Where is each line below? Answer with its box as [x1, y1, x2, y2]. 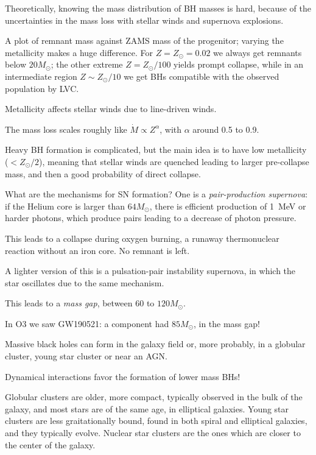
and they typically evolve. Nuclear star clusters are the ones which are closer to [5, 426, 301, 439]
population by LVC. [5, 82, 79, 94]
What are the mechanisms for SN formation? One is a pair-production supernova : [5, 188, 308, 200]
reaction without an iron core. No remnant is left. [5, 244, 190, 256]
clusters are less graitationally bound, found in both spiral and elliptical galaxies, [5, 414, 307, 427]
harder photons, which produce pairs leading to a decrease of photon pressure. [5, 211, 297, 224]
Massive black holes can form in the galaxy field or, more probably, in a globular [5, 337, 306, 350]
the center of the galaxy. [5, 438, 96, 451]
